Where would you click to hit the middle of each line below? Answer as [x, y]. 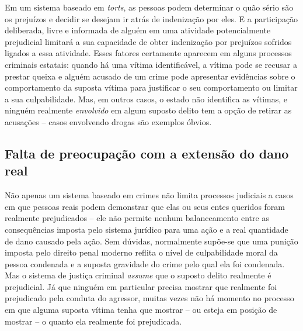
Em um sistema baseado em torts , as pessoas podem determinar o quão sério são [149, 7]
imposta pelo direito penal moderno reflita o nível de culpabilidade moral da [141, 252]
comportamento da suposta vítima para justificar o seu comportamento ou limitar [151, 87]
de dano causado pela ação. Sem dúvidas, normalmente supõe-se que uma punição [151, 241]
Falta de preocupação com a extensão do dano [147, 153]
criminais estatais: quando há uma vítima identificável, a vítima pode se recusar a [151, 64]
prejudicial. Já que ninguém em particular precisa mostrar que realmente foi [141, 286]
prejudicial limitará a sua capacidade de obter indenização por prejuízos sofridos [148, 41]
